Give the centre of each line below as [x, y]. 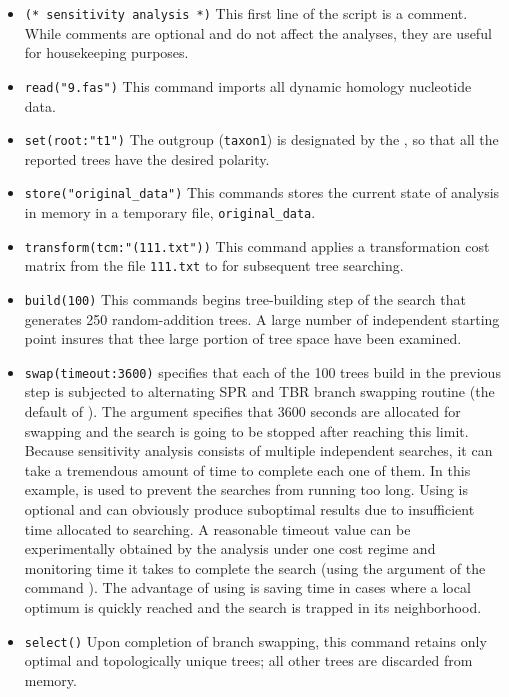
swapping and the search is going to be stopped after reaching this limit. [246, 430]
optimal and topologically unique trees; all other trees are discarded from [248, 660]
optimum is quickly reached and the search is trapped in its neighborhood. [253, 607]
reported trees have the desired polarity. [147, 158]
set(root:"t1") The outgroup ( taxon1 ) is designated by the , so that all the [261, 139]
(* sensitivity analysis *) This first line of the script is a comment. [246, 13]
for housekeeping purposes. [106, 52]
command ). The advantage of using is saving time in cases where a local [247, 587]
